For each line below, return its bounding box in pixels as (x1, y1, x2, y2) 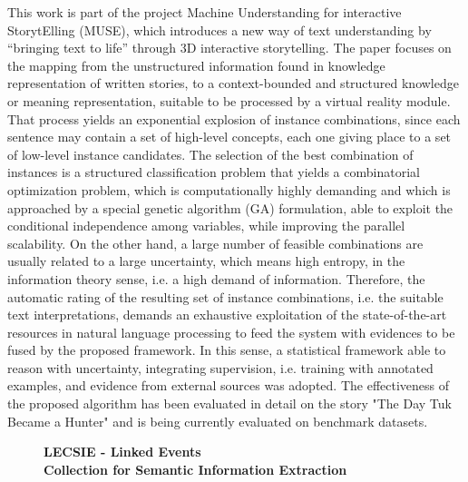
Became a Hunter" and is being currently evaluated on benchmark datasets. (7, 411, 428, 430)
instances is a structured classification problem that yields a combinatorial (7, 162, 420, 182)
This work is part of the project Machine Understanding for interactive (7, 3, 402, 21)
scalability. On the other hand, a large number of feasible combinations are (7, 233, 424, 252)
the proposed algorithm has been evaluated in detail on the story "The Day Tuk (7, 394, 452, 413)
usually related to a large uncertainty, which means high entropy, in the (7, 251, 405, 271)
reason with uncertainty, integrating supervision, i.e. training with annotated (7, 358, 434, 377)
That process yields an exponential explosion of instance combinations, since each (7, 109, 461, 128)
